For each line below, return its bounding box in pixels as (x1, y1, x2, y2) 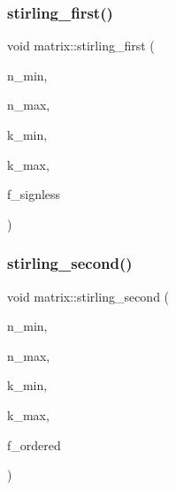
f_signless (7, 185, 61, 203)
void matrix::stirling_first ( (7, 36, 155, 55)
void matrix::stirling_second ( (7, 287, 170, 305)
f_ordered (7, 435, 61, 454)
